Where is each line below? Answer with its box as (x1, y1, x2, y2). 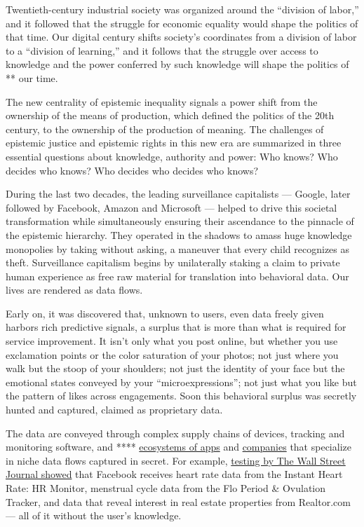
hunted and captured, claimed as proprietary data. (6, 402, 223, 417)
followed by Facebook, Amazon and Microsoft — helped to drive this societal (6, 200, 337, 214)
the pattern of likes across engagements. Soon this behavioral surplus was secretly (6, 388, 357, 403)
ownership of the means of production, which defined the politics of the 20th (6, 108, 335, 123)
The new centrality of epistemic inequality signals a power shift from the (6, 94, 318, 109)
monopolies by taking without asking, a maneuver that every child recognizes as (6, 241, 350, 256)
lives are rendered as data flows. (6, 282, 143, 297)
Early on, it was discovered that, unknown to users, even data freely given (6, 306, 324, 320)
